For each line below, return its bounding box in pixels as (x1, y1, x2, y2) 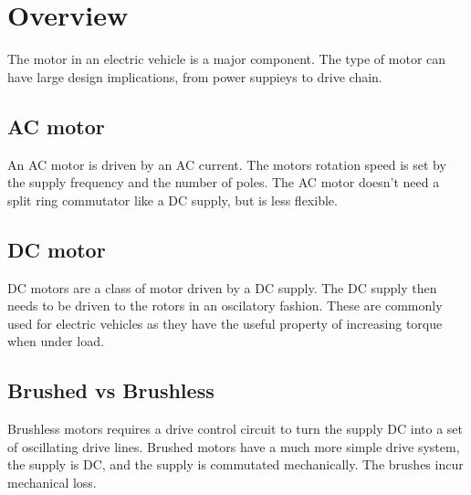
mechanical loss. (7, 472, 97, 491)
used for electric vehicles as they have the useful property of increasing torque (7, 313, 443, 332)
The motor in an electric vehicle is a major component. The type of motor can (7, 49, 446, 68)
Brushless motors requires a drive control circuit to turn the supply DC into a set (7, 419, 463, 438)
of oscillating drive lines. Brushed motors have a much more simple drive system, (7, 437, 460, 456)
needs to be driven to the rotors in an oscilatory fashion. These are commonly (7, 296, 443, 315)
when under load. (7, 332, 104, 351)
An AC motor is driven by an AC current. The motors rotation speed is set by (7, 154, 446, 174)
